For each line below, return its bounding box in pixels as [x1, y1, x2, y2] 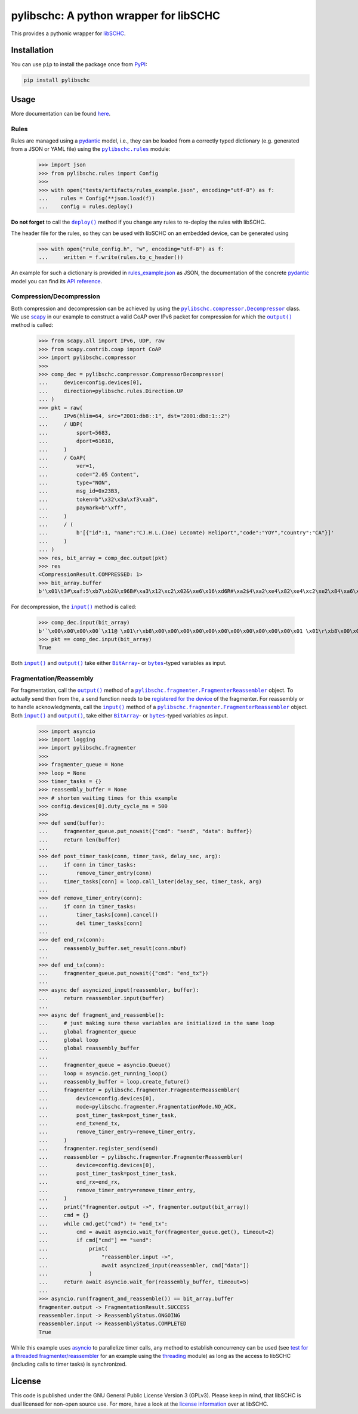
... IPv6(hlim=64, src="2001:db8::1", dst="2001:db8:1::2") [38, 412, 231, 419]
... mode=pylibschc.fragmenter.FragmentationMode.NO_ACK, [38, 1103, 237, 1110]
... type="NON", [38, 479, 112, 486]
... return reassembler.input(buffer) [38, 995, 165, 1002]
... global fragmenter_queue [38, 1028, 137, 1035]
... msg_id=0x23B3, [38, 488, 121, 494]
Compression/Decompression [11, 292, 101, 301]
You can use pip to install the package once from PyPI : [11, 61, 147, 68]
